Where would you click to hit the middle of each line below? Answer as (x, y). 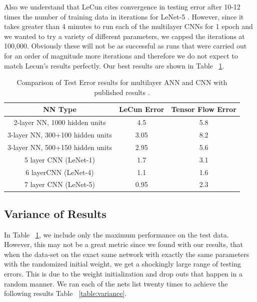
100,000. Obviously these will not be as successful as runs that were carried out (125, 46)
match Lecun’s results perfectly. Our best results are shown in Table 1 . (114, 65)
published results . (122, 92)
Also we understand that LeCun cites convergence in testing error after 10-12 (122, 6)
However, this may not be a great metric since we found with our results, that (124, 244)
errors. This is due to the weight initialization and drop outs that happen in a (123, 274)
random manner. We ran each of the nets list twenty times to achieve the (116, 283)
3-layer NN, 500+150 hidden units (60, 147)
